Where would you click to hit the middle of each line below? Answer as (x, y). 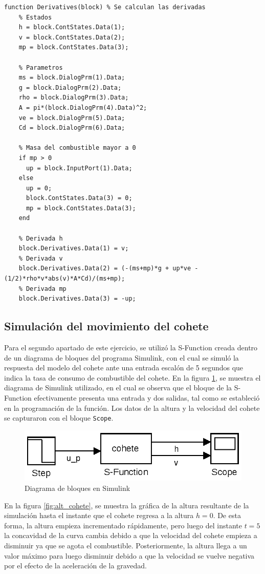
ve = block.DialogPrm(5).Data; (72, 118)
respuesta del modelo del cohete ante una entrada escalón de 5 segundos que (124, 368)
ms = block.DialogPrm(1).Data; (72, 78)
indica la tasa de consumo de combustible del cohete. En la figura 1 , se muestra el (132, 377)
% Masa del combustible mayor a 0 (77, 148)
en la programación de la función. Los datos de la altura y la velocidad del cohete (132, 408)
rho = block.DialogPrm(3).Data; (74, 98)
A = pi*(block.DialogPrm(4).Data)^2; (83, 107)
